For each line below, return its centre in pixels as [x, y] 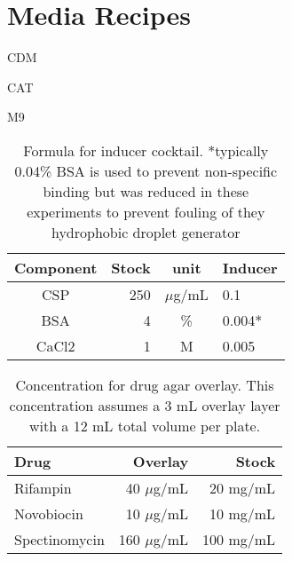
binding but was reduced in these [146, 191]
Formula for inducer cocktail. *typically [146, 150]
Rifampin [43, 487]
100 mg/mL [239, 539]
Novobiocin [49, 513]
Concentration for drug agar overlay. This [145, 384]
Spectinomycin [59, 539]
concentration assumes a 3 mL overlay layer [145, 405]
